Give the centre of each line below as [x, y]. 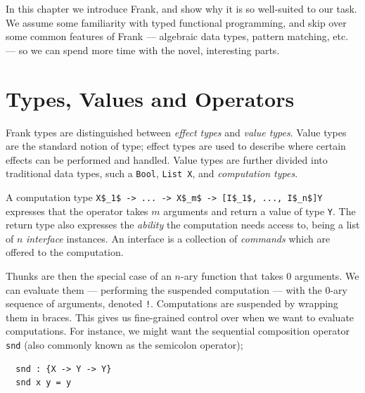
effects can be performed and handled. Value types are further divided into [167, 159]
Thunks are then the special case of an [89, 276]
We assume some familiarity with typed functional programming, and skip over [176, 22]
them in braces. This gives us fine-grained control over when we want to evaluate [180, 317]
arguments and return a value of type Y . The [260, 211]
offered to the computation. [65, 252]
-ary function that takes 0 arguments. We [270, 276]
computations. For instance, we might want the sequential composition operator [178, 331]
